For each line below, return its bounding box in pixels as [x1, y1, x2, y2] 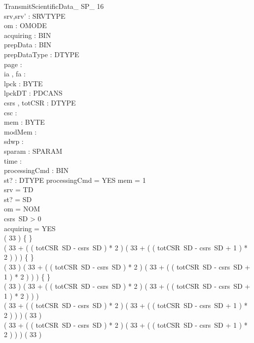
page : [4, 59, 22, 69]
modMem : [4, 126, 37, 137]
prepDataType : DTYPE [4, 49, 79, 59]
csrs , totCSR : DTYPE [4, 97, 76, 107]
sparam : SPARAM [4, 145, 62, 156]
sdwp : [4, 136, 24, 146]
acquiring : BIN [4, 30, 51, 40]
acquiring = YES [4, 223, 56, 233]
